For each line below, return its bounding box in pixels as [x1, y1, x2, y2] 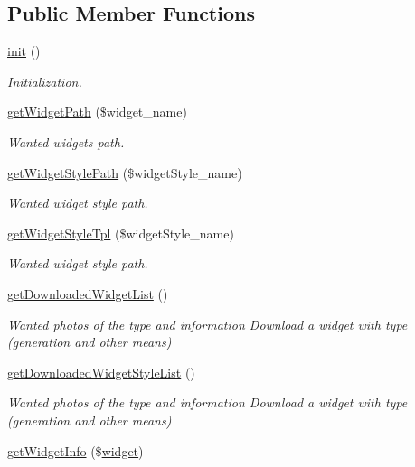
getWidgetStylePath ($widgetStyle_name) [7, 163, 242, 182]
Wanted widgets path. [7, 132, 125, 151]
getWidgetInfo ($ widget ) [7, 441, 144, 460]
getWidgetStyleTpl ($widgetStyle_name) [7, 223, 234, 242]
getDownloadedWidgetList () [7, 284, 168, 303]
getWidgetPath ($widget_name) [7, 102, 187, 121]
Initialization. [7, 71, 82, 90]
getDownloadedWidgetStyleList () [7, 362, 195, 381]
